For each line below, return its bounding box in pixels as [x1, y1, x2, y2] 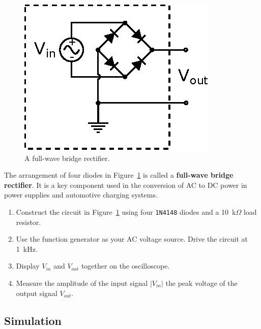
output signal [16, 287, 57, 298]
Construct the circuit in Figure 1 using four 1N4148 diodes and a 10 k [16, 206, 236, 217]
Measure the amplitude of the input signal [16, 278, 148, 288]
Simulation [4, 312, 62, 328]
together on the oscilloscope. [81, 260, 170, 271]
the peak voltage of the [165, 278, 238, 288]
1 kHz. [16, 243, 38, 254]
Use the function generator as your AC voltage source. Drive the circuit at [16, 234, 248, 244]
